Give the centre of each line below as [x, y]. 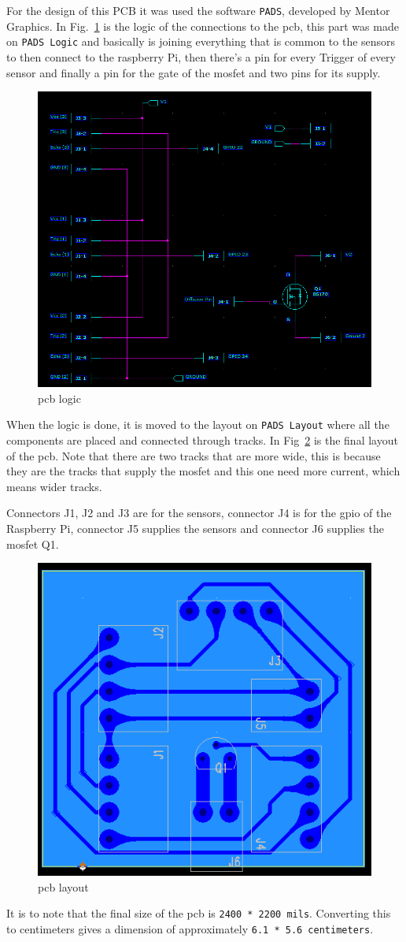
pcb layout [63, 886]
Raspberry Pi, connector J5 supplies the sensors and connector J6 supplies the [195, 528]
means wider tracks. [54, 486]
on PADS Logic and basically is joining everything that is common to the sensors [201, 41]
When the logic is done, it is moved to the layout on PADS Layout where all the [198, 424]
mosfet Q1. [33, 544]
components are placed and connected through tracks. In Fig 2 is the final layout [202, 440]
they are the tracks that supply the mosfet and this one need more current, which [203, 471]
